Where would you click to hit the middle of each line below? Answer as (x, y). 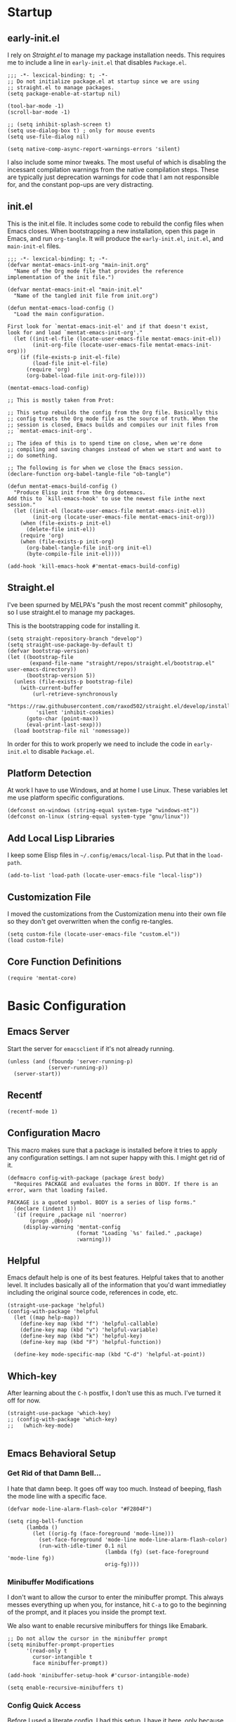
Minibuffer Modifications (51, 1581)
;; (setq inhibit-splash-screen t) (59, 124)
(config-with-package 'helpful (53, 1312)
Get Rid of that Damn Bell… (54, 1473)
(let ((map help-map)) (47, 1318)
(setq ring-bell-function (45, 1521)
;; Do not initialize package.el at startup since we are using (103, 81)
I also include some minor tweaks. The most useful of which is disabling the (117, 162)
